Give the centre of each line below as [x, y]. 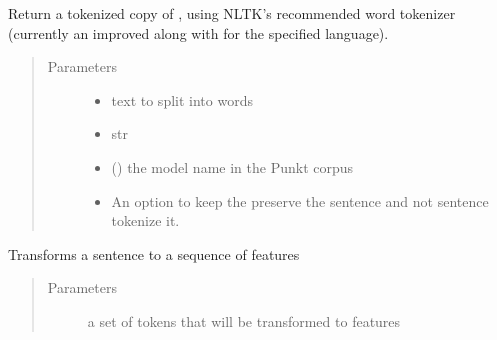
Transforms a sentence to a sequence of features [154, 253]
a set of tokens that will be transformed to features [244, 320]
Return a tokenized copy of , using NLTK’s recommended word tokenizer [232, 13]
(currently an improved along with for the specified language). [198, 32]
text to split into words [182, 99]
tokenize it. [145, 220]
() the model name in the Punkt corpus [232, 166]
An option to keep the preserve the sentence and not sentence [300, 200]
